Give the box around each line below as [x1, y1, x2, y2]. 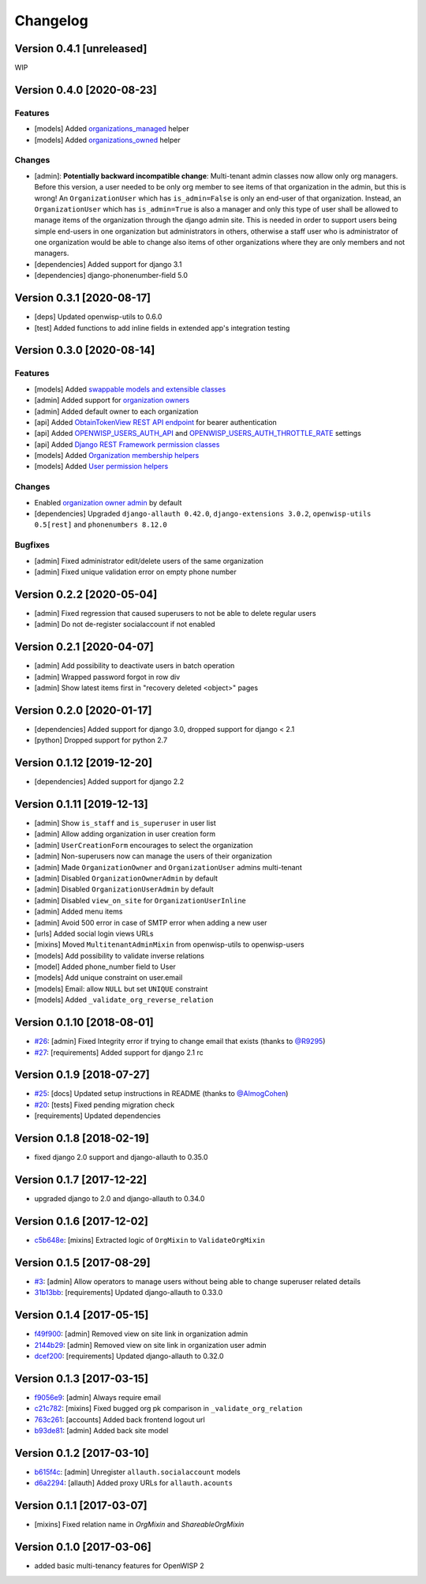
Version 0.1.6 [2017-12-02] [14, 1214, 149, 1228]
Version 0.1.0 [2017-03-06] [14, 1541, 151, 1554]
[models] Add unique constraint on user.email [34, 973, 183, 982]
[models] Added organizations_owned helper [34, 135, 181, 145]
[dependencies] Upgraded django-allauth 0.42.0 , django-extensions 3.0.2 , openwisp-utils [34, 509, 372, 518]
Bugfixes [14, 539, 50, 550]
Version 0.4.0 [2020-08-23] [14, 83, 157, 96]
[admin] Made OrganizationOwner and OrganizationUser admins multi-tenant [34, 862, 303, 872]
